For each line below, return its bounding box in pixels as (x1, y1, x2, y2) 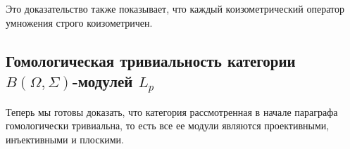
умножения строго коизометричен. (6, 15, 153, 30)
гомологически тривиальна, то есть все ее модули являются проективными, (6, 118, 330, 133)
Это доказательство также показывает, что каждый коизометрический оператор (6, 1, 344, 15)
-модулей (72, 70, 133, 91)
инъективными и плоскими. (6, 131, 124, 146)
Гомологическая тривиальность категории (6, 49, 296, 71)
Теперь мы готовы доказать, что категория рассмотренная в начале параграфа (6, 104, 338, 119)
